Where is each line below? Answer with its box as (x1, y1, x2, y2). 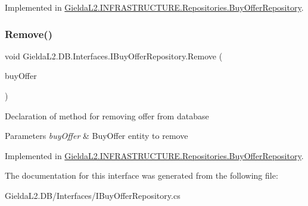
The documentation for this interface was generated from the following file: (5, 169, 278, 182)
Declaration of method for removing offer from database (5, 109, 209, 122)
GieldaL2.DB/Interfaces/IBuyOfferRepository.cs (5, 189, 181, 201)
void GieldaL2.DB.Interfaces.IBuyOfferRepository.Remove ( (5, 49, 223, 62)
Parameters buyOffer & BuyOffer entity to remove (5, 129, 188, 142)
